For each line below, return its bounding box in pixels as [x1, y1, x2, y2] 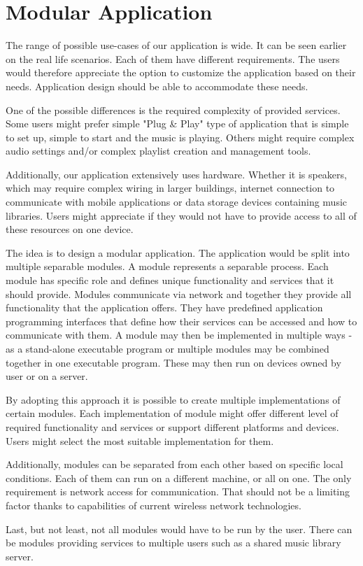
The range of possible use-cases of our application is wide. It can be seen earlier [6, 38, 347, 52]
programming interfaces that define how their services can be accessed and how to [6, 313, 357, 328]
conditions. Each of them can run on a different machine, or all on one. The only [6, 470, 352, 485]
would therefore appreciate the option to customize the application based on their [6, 65, 356, 80]
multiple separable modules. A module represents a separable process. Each [6, 259, 329, 274]
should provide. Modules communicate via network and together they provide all [6, 286, 352, 301]
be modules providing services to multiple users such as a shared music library [6, 535, 341, 550]
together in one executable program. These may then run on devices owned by [6, 355, 341, 369]
